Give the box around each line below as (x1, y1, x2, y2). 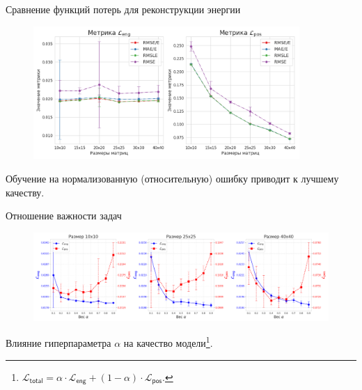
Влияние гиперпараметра (6, 336, 111, 350)
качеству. (6, 185, 45, 199)
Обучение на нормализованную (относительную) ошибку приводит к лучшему (6, 171, 339, 185)
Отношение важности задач (6, 208, 122, 223)
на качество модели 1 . (123, 334, 213, 350)
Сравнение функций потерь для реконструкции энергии (6, 2, 241, 16)
